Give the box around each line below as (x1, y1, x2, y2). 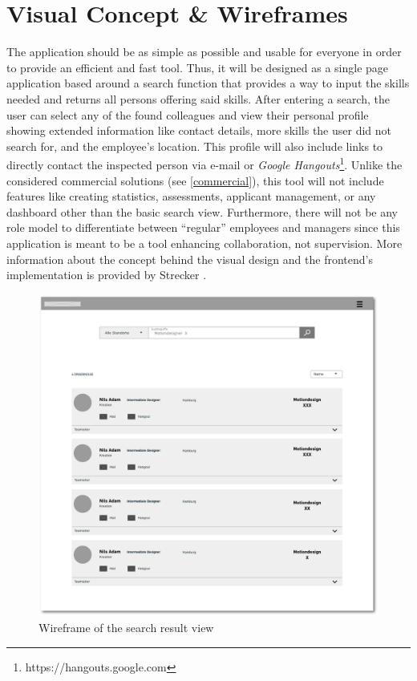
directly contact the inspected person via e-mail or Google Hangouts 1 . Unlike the (6, 154, 403, 172)
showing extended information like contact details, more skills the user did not (6, 122, 392, 139)
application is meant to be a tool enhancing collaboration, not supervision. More (6, 234, 403, 251)
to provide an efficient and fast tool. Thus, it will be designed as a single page (6, 59, 389, 75)
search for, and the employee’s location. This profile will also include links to (6, 137, 383, 154)
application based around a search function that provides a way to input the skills (6, 75, 410, 91)
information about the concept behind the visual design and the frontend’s (6, 250, 373, 267)
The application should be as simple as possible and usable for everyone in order (6, 43, 402, 60)
